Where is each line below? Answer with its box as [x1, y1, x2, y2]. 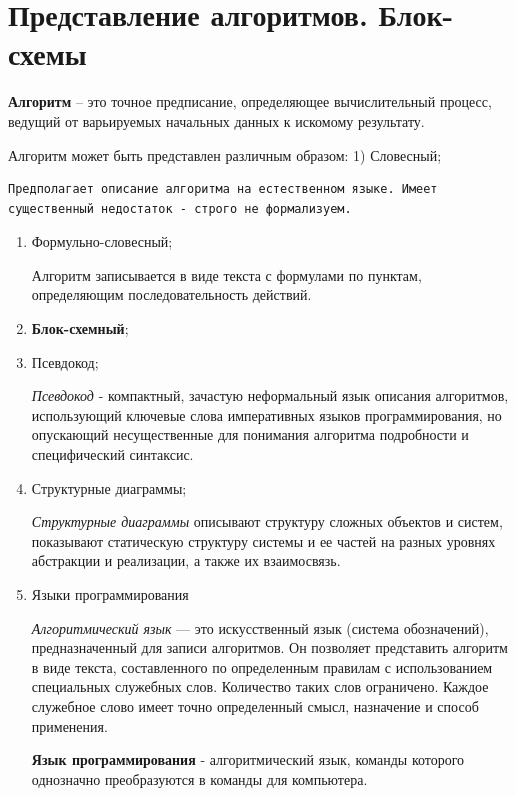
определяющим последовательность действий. [31, 284, 312, 305]
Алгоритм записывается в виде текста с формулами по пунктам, [31, 264, 422, 285]
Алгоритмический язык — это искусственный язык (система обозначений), [31, 617, 489, 638]
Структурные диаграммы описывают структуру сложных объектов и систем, [31, 511, 503, 532]
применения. [31, 715, 108, 736]
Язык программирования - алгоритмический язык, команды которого [31, 749, 465, 770]
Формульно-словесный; [31, 231, 173, 252]
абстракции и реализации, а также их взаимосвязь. [31, 550, 341, 571]
